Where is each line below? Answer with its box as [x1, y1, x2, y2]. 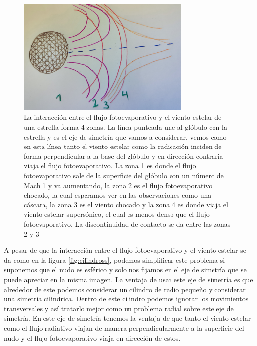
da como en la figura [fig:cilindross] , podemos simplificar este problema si [4, 254, 225, 265]
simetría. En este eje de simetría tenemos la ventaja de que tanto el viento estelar [4, 313, 251, 323]
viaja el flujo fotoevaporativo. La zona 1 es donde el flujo [24, 160, 196, 171]
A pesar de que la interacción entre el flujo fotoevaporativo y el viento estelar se [4, 245, 246, 255]
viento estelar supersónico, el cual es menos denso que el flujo [24, 209, 210, 219]
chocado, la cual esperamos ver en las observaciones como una [24, 190, 212, 200]
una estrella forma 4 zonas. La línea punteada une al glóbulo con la [24, 122, 227, 132]
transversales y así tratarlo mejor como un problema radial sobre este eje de [4, 303, 234, 313]
